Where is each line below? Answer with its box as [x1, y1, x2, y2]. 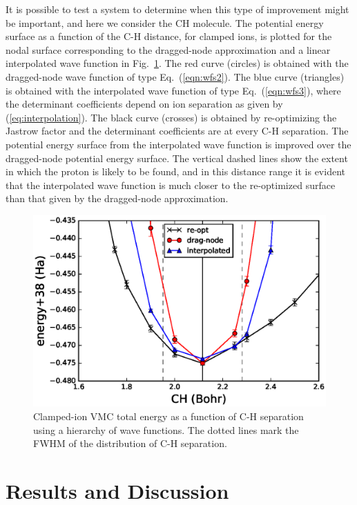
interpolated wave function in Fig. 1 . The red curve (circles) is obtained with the [6, 56, 349, 70]
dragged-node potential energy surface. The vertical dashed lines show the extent [6, 150, 348, 165]
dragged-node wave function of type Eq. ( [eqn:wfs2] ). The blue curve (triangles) [6, 69, 345, 83]
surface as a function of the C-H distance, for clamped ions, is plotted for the [6, 29, 332, 43]
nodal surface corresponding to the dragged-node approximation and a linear [6, 42, 331, 57]
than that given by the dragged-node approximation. [6, 191, 229, 206]
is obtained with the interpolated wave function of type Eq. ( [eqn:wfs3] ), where [6, 83, 341, 97]
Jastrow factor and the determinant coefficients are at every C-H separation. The [6, 123, 349, 138]
